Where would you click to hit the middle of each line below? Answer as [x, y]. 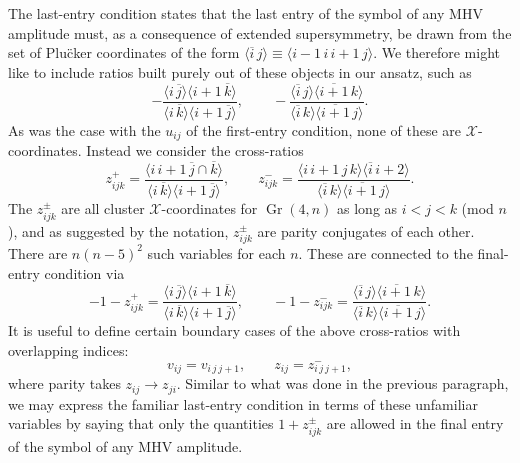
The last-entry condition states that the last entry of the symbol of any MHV [245, 13]
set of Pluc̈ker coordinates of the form [124, 52]
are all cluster [103, 208]
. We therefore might [436, 52]
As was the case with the [84, 129]
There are [38, 252]
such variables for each [216, 252]
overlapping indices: [68, 350]
